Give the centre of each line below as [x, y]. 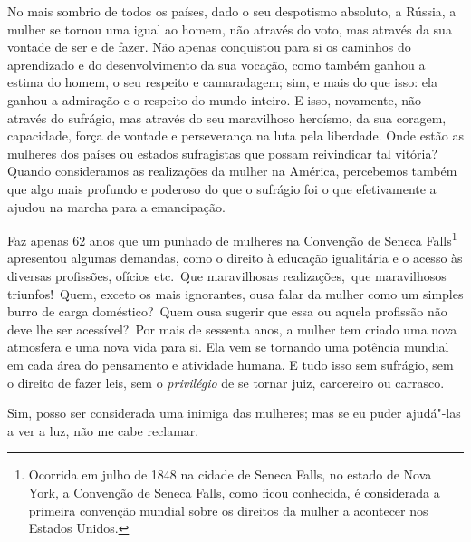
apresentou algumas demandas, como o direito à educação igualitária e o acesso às [235, 258]
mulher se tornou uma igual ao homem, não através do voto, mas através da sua [230, 29]
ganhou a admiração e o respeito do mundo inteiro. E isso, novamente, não [215, 99]
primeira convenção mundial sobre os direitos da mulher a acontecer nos [228, 510]
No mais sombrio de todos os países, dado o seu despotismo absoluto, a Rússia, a [232, 11]
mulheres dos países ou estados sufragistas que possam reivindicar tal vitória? [223, 153]
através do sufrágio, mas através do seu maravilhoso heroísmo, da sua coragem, [227, 117]
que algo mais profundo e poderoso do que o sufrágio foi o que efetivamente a [222, 188]
